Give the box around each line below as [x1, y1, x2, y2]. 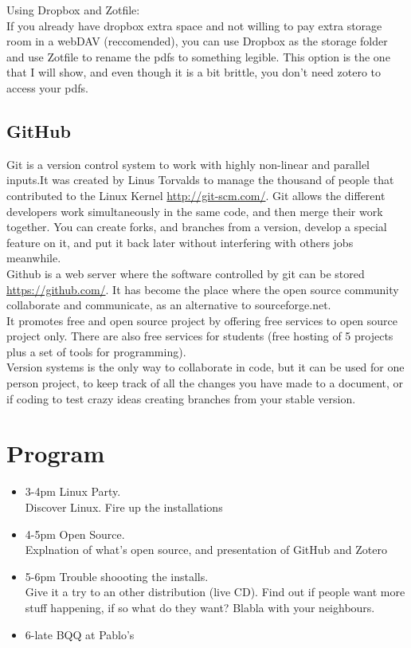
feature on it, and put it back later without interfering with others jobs [6, 234, 354, 250]
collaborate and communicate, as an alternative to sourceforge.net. [6, 297, 331, 313]
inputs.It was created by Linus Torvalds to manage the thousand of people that [6, 171, 394, 188]
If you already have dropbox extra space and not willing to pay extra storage [6, 17, 382, 33]
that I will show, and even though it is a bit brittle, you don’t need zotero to [6, 64, 382, 81]
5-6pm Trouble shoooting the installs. [25, 567, 209, 584]
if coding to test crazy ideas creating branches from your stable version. [6, 390, 356, 406]
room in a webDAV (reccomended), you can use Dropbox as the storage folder [6, 33, 388, 49]
